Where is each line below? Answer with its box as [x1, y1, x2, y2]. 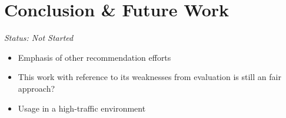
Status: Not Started [4, 32, 74, 44]
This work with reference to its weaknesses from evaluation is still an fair [18, 71, 281, 83]
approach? [18, 82, 55, 94]
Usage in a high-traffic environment [18, 102, 146, 114]
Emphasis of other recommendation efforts [18, 51, 171, 63]
